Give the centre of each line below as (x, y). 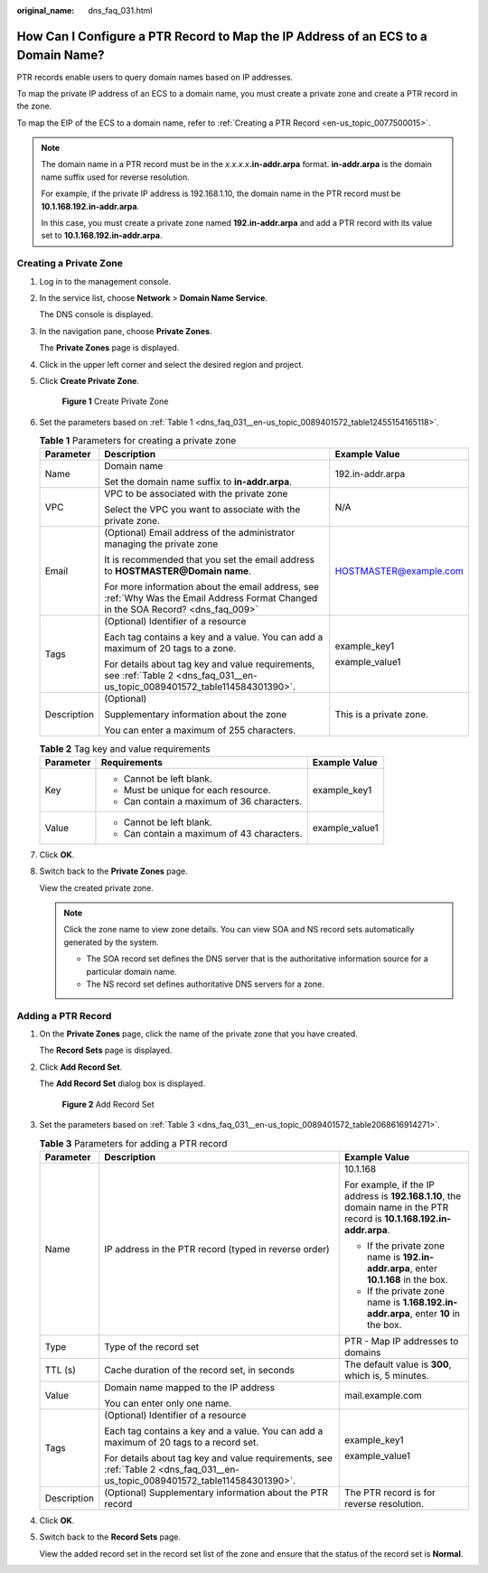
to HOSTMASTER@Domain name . (178, 571)
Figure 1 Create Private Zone (115, 401)
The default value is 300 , (398, 1364)
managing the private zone (161, 544)
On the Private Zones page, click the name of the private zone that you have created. (199, 1034)
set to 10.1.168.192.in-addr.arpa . (102, 236)
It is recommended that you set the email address (210, 560)
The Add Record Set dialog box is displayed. (122, 1083)
